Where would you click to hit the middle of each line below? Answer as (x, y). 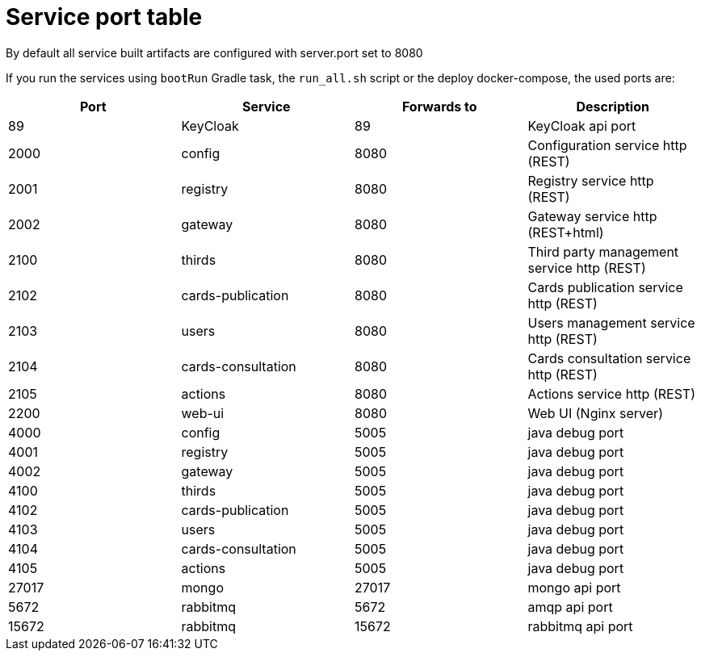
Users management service (611, 322)
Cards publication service (605, 287)
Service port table (104, 17)
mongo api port (574, 587)
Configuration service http (607, 145)
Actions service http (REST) (611, 393)
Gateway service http (592, 216)
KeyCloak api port (582, 126)
